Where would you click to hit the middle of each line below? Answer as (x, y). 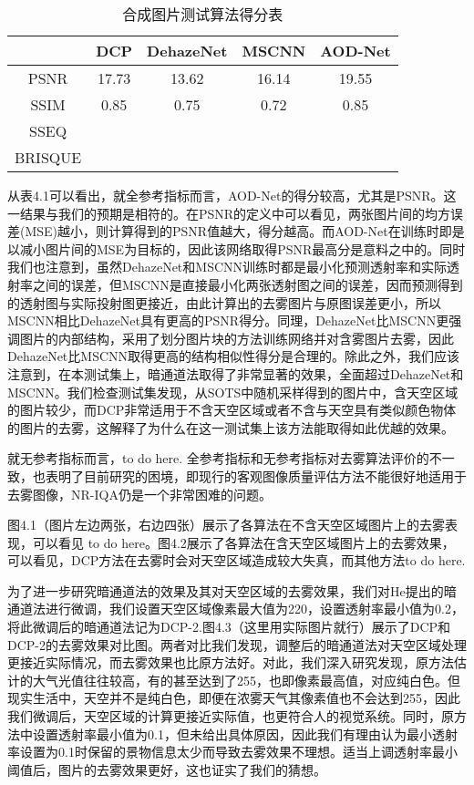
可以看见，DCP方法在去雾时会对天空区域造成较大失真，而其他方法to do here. (237, 560)
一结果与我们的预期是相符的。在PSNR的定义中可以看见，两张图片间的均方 (229, 213)
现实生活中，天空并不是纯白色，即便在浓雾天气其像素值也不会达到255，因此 (234, 698)
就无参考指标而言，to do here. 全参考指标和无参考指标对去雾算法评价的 (218, 458)
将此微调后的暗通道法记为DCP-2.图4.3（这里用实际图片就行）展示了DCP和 (229, 627)
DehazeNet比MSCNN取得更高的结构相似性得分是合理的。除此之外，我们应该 (234, 356)
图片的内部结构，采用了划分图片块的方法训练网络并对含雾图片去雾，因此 (237, 338)
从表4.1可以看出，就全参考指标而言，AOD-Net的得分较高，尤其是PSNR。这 (232, 195)
